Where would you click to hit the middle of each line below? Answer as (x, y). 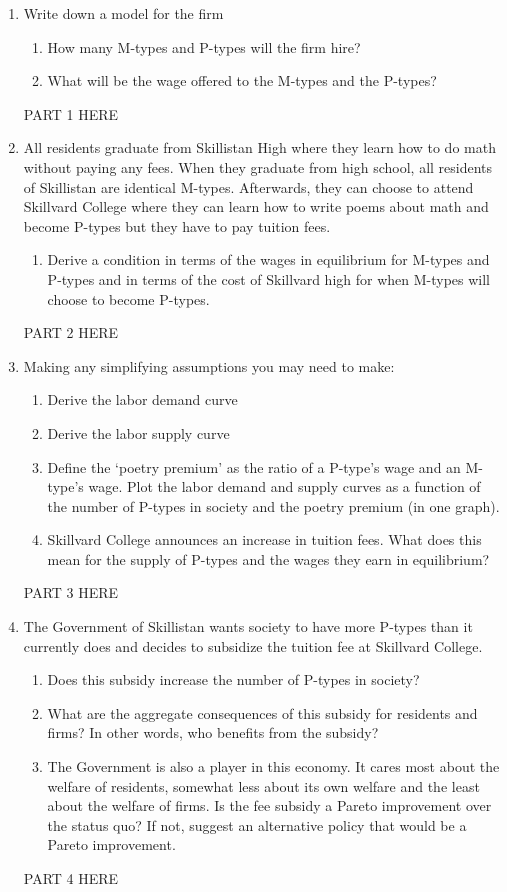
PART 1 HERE (71, 113)
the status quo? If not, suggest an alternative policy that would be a (257, 824)
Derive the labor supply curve (138, 432)
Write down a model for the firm (123, 13)
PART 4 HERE (71, 878)
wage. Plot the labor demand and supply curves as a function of (284, 486)
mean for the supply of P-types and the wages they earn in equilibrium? (268, 558)
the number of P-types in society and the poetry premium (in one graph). (273, 505)
